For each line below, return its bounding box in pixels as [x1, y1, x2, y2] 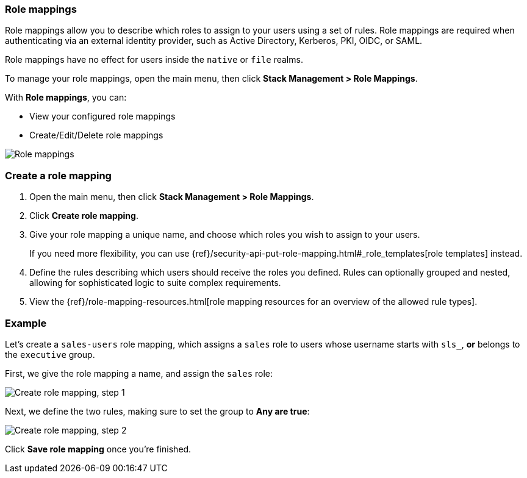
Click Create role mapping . [29, 210, 138, 221]
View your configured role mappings [29, 111, 176, 122]
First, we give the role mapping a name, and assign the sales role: [5, 368, 273, 379]
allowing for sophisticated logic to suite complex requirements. [29, 277, 281, 288]
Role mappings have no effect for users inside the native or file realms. [5, 54, 303, 65]
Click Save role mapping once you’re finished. [5, 443, 192, 454]
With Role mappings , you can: [5, 92, 127, 103]
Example [5, 316, 47, 329]
